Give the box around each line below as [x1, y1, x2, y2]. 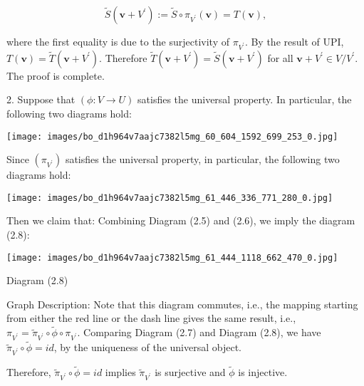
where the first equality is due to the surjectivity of [6, 34, 230, 48]
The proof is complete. [6, 68, 105, 83]
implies [105, 365, 136, 380]
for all [267, 50, 293, 65]
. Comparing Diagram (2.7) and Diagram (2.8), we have [77, 325, 321, 340]
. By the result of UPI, [244, 34, 344, 48]
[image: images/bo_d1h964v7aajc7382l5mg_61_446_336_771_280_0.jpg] [6, 192, 333, 203]
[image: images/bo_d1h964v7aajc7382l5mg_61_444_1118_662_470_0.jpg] [6, 252, 338, 263]
